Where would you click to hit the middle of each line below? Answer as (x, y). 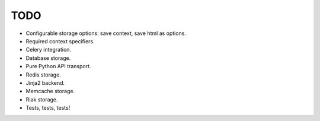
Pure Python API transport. (58, 66)
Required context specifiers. (60, 41)
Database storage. (48, 58)
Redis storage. (44, 75)
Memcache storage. (50, 91)
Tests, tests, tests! (48, 108)
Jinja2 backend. (45, 82)
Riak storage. (42, 99)
